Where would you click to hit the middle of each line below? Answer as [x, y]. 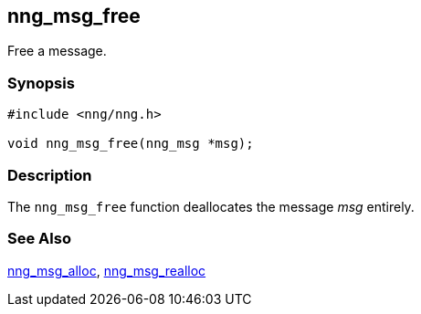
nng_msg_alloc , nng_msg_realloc [107, 270]
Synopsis [41, 83]
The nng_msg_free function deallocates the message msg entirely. [211, 206]
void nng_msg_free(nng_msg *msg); [131, 144]
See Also [39, 239]
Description [50, 175]
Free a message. [57, 51]
